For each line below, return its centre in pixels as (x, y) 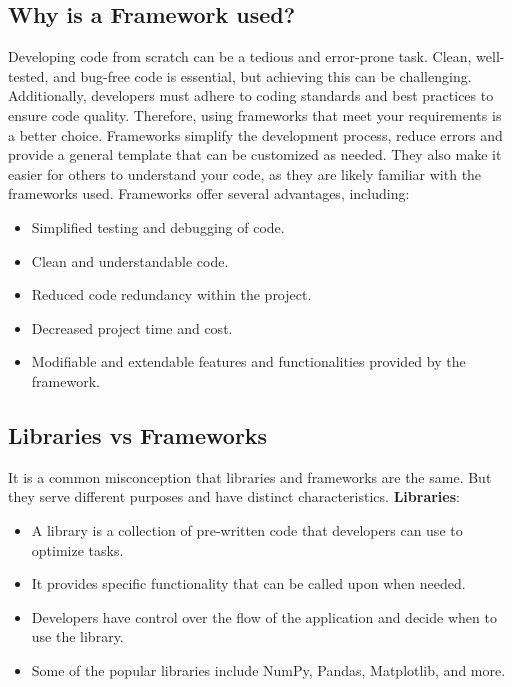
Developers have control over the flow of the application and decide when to (264, 616)
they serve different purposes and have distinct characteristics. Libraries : (234, 496)
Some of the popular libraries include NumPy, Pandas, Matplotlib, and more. (268, 669)
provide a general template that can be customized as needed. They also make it (255, 154)
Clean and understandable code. (130, 260)
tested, (28, 75)
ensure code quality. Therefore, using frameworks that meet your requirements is (255, 114)
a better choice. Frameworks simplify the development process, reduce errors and (255, 134)
